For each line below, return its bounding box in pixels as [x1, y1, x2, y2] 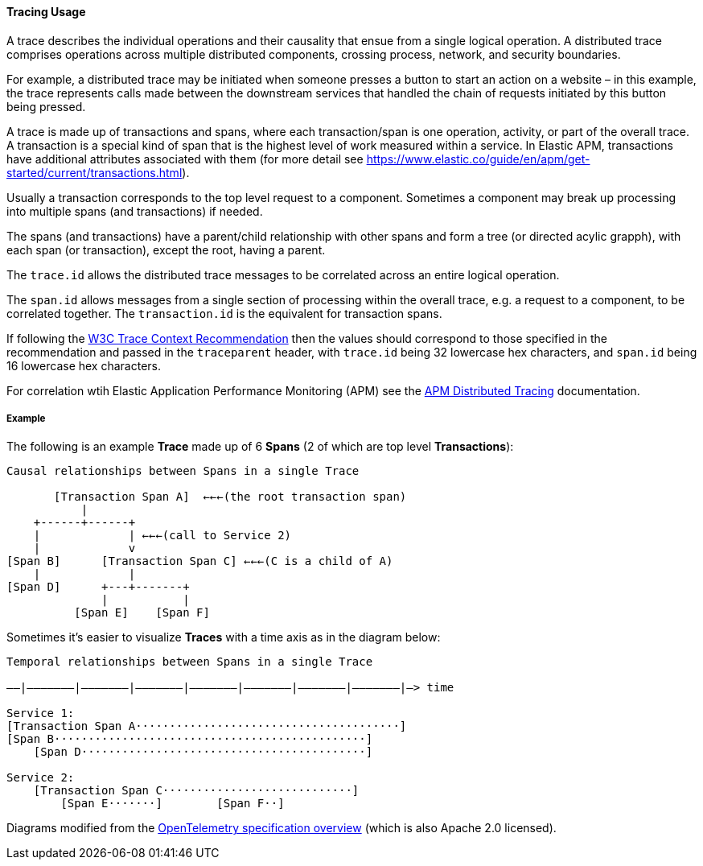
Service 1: [6, 707, 75, 720]
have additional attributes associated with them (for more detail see [6, 151, 364, 166]
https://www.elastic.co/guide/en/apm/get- [366, 151, 590, 166]
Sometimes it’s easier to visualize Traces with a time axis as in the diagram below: [6, 630, 441, 645]
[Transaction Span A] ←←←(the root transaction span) [54, 490, 407, 504]
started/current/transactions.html [6, 165, 183, 179]
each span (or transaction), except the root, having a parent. [6, 242, 326, 257]
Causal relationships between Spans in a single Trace [6, 464, 360, 478]
